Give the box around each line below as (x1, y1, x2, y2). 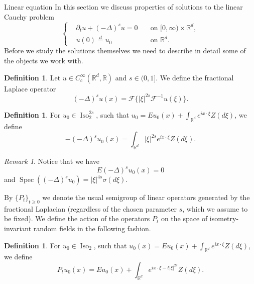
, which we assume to (182, 203, 248, 214)
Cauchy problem (4, 11, 54, 22)
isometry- (209, 213, 239, 224)
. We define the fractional (156, 72, 234, 82)
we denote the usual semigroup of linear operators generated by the (42, 192, 250, 203)
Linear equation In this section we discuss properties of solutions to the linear (4, 2, 243, 12)
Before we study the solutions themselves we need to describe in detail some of (4, 45, 246, 56)
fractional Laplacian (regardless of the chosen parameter (4, 203, 177, 214)
